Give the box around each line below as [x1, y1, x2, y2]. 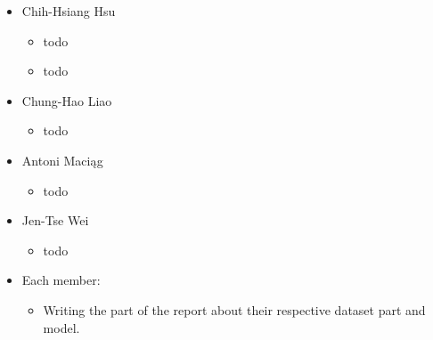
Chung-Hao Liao [21, 91, 112, 109]
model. [43, 318, 80, 336]
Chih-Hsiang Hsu [21, 2, 116, 20]
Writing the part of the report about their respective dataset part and [43, 300, 426, 319]
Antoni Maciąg [21, 150, 103, 169]
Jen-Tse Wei [21, 211, 89, 230]
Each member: [21, 271, 101, 289]
